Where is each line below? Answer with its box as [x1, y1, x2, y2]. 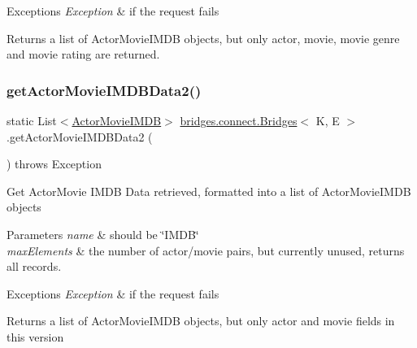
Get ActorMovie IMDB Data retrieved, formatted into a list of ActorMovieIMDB [7, 182, 411, 199]
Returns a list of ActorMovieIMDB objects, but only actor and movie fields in [7, 312, 395, 329]
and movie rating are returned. [7, 46, 160, 63]
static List [7, 112, 57, 128]
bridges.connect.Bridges [180, 112, 298, 128]
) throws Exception [7, 155, 102, 172]
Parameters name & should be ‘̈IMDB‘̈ [7, 225, 199, 242]
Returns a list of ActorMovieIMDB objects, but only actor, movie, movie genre [7, 29, 400, 46]
